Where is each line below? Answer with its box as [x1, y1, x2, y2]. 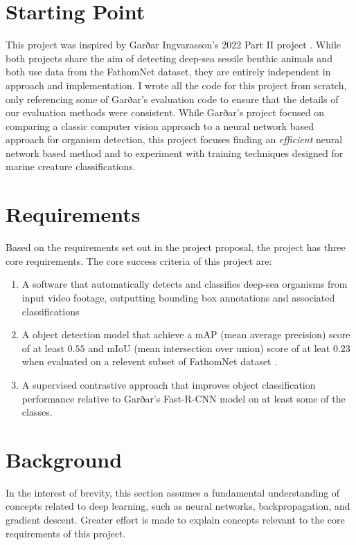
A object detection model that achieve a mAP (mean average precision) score [21, 327, 350, 342]
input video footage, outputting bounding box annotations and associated [21, 290, 335, 304]
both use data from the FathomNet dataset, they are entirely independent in [6, 64, 331, 79]
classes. [21, 405, 53, 419]
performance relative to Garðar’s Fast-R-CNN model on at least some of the [21, 391, 346, 405]
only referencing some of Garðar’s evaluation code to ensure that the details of [6, 91, 339, 106]
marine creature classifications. [6, 159, 136, 174]
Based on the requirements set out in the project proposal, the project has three [6, 240, 346, 255]
